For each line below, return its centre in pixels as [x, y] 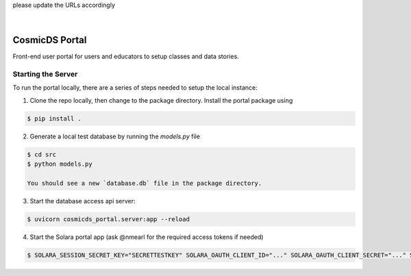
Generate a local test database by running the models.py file [115, 136]
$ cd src [42, 154]
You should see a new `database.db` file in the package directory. [145, 183]
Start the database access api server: [83, 201]
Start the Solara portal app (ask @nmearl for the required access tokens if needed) [147, 237]
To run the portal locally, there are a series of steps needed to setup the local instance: [135, 88]
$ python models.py [60, 164]
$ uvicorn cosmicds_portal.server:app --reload [108, 219]
